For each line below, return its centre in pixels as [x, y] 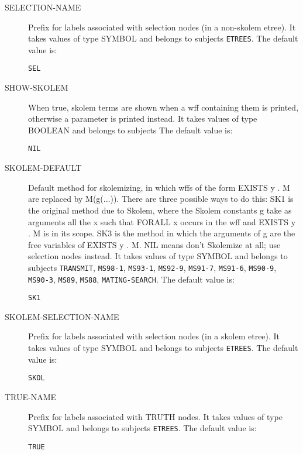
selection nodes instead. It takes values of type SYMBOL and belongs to [158, 256]
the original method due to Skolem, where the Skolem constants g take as [160, 210]
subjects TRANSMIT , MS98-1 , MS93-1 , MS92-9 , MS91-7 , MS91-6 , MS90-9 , [152, 267]
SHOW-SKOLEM [37, 87]
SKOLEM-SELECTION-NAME [62, 316]
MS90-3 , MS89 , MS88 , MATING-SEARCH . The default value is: [131, 279]
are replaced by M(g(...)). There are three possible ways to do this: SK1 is [161, 199]
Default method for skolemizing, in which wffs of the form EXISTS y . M [159, 187]
